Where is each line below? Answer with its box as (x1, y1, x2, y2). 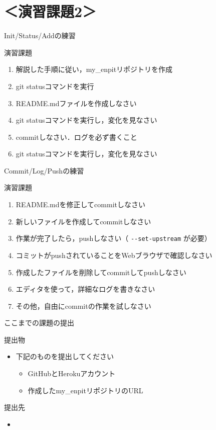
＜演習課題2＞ (4, 1, 97, 22)
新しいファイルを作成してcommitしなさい (16, 216, 151, 226)
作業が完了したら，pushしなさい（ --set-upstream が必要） (16, 233, 211, 243)
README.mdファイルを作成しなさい (16, 98, 137, 108)
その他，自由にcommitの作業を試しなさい (16, 300, 151, 311)
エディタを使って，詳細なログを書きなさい (16, 284, 155, 294)
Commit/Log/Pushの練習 (4, 165, 84, 176)
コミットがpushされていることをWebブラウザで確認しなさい (16, 249, 212, 260)
